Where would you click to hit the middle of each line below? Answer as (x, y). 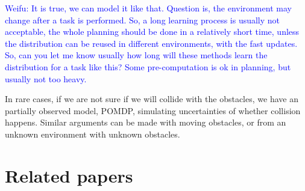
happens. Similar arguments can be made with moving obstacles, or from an (146, 122)
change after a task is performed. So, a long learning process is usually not (143, 20)
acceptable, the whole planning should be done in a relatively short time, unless (152, 32)
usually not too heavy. (46, 78)
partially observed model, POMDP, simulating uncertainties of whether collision (153, 110)
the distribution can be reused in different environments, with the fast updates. (151, 43)
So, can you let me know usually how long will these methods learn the (136, 55)
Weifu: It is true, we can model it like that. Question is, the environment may (148, 8)
